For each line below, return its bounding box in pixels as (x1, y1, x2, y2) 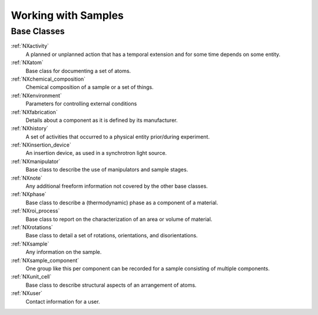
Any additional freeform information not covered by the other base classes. (25, 183, 208, 190)
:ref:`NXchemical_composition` (11, 75, 86, 82)
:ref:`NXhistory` (11, 125, 48, 132)
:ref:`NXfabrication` (11, 108, 58, 115)
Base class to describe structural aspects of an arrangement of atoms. (25, 281, 197, 289)
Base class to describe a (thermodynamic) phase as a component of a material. (25, 199, 218, 206)
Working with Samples (11, 9, 124, 22)
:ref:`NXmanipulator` (11, 158, 61, 165)
